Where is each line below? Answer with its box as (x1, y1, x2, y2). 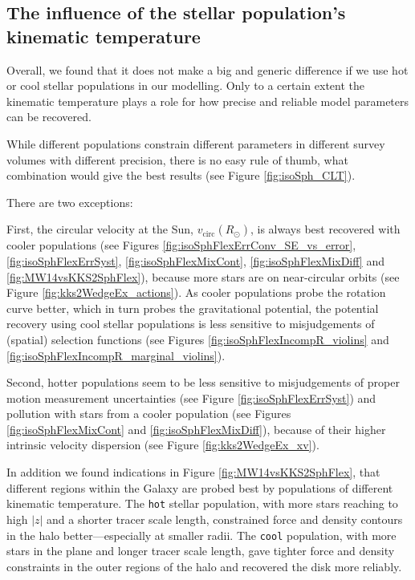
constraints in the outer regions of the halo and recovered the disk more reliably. (6, 558, 402, 574)
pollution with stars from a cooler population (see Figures (6, 405, 291, 422)
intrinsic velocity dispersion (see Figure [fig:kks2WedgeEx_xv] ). (6, 436, 319, 453)
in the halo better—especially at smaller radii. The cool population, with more (6, 526, 397, 543)
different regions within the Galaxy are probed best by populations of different (6, 479, 393, 496)
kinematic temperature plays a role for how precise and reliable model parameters (6, 92, 409, 109)
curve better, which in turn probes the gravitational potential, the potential (6, 299, 379, 316)
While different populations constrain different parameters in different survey (6, 135, 385, 152)
